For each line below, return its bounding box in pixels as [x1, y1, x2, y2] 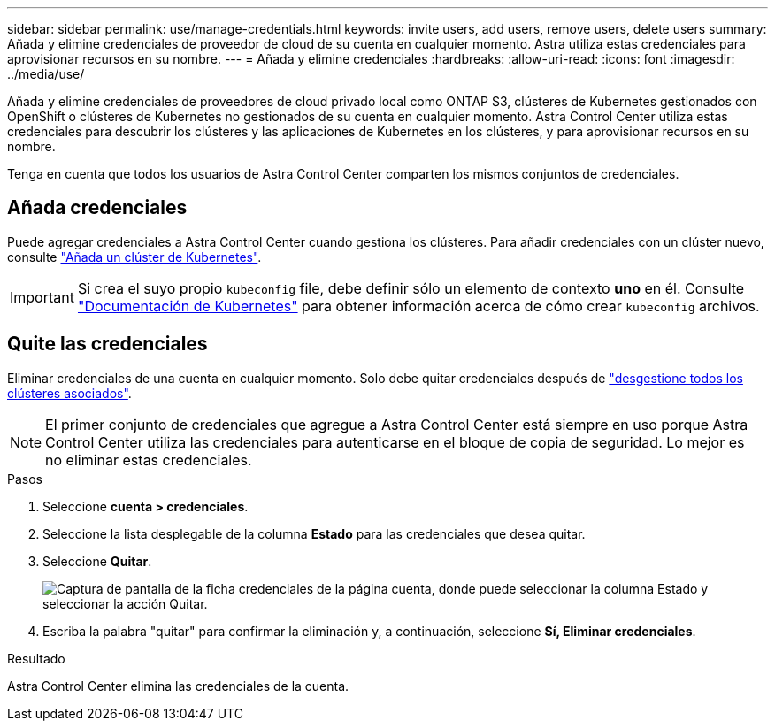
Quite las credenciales [7, 333, 208, 356]
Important [10, 287, 74, 306]
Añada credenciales [7, 196, 188, 219]
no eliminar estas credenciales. [45, 450, 252, 469]
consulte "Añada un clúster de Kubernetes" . [7, 249, 262, 264]
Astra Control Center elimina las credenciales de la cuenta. [7, 678, 349, 694]
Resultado [7, 650, 65, 666]
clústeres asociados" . [7, 385, 132, 401]
